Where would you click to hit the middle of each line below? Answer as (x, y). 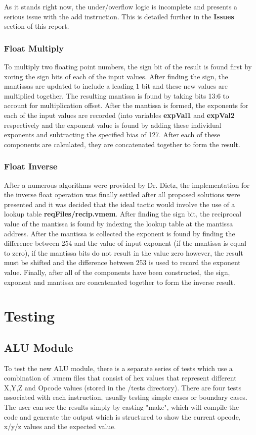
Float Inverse (31, 166)
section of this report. (37, 26)
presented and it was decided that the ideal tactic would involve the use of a (120, 204)
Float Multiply (34, 48)
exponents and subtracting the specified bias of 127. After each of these (112, 135)
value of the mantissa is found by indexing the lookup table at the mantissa (119, 223)
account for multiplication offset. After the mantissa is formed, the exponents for (126, 105)
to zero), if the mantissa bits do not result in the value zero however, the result (124, 252)
